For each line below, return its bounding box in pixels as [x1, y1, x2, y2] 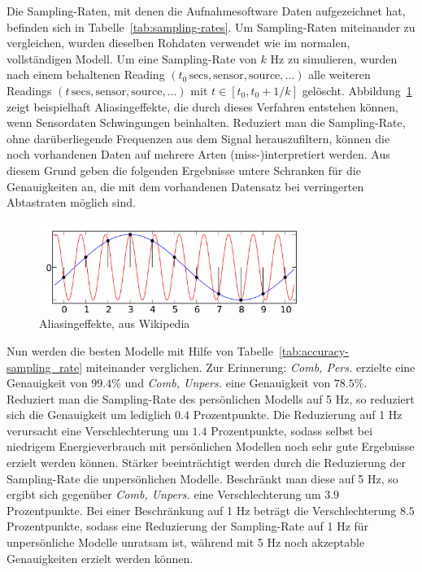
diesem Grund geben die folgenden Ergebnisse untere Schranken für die [7, 161, 361, 178]
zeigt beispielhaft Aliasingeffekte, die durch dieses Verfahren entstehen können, [7, 98, 398, 115]
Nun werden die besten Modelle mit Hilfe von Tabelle [7, 342, 273, 359]
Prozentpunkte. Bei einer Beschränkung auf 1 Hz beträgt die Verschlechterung [7, 501, 397, 518]
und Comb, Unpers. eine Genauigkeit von [124, 374, 331, 391]
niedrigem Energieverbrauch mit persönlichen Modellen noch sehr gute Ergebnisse [7, 438, 415, 455]
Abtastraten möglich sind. [7, 194, 136, 211]
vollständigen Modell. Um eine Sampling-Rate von [7, 50, 257, 67]
